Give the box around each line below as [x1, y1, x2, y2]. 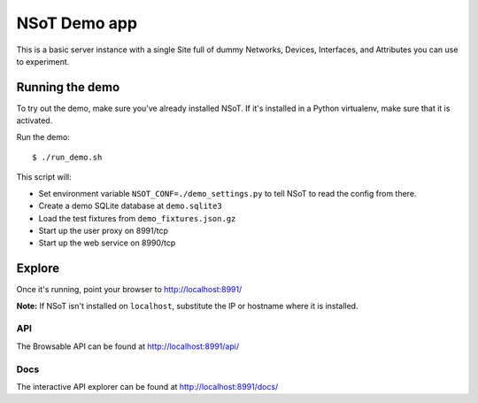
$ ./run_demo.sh [32, 152, 103, 163]
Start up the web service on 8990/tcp [38, 237, 176, 248]
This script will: [16, 172, 72, 182]
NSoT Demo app [16, 13, 137, 33]
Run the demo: [16, 131, 70, 142]
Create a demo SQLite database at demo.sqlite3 [38, 200, 223, 212]
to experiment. [16, 56, 70, 66]
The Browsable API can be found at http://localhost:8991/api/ [16, 341, 239, 352]
